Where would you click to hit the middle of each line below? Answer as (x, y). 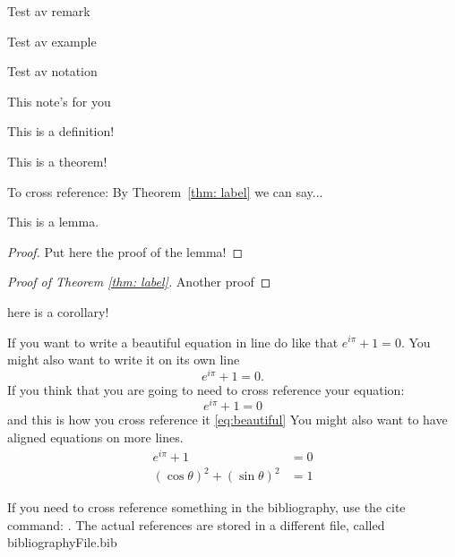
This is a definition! (61, 131)
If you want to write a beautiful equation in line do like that (173, 342)
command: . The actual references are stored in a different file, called (196, 524)
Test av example (52, 41)
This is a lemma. (53, 222)
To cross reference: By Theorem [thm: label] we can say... (165, 191)
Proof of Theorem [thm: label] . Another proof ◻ (139, 282)
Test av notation (52, 71)
